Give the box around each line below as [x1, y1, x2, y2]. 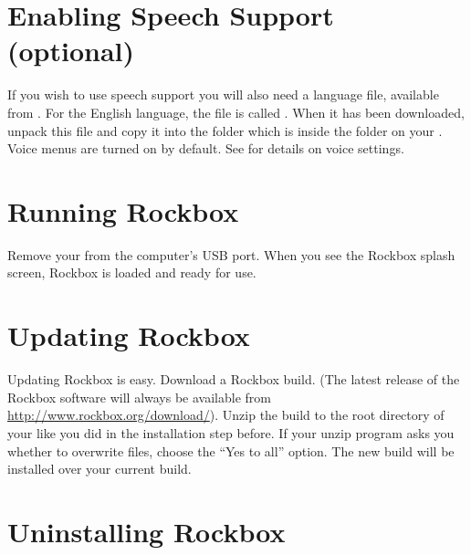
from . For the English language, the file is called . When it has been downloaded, [7, 102, 465, 121]
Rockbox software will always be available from [7, 387, 271, 406]
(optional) [7, 32, 135, 69]
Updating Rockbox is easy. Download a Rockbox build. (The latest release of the [7, 370, 460, 389]
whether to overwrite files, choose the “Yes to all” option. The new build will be [7, 441, 455, 460]
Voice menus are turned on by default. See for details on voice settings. [7, 139, 404, 158]
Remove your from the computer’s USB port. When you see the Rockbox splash [7, 245, 455, 264]
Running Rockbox [7, 192, 239, 229]
